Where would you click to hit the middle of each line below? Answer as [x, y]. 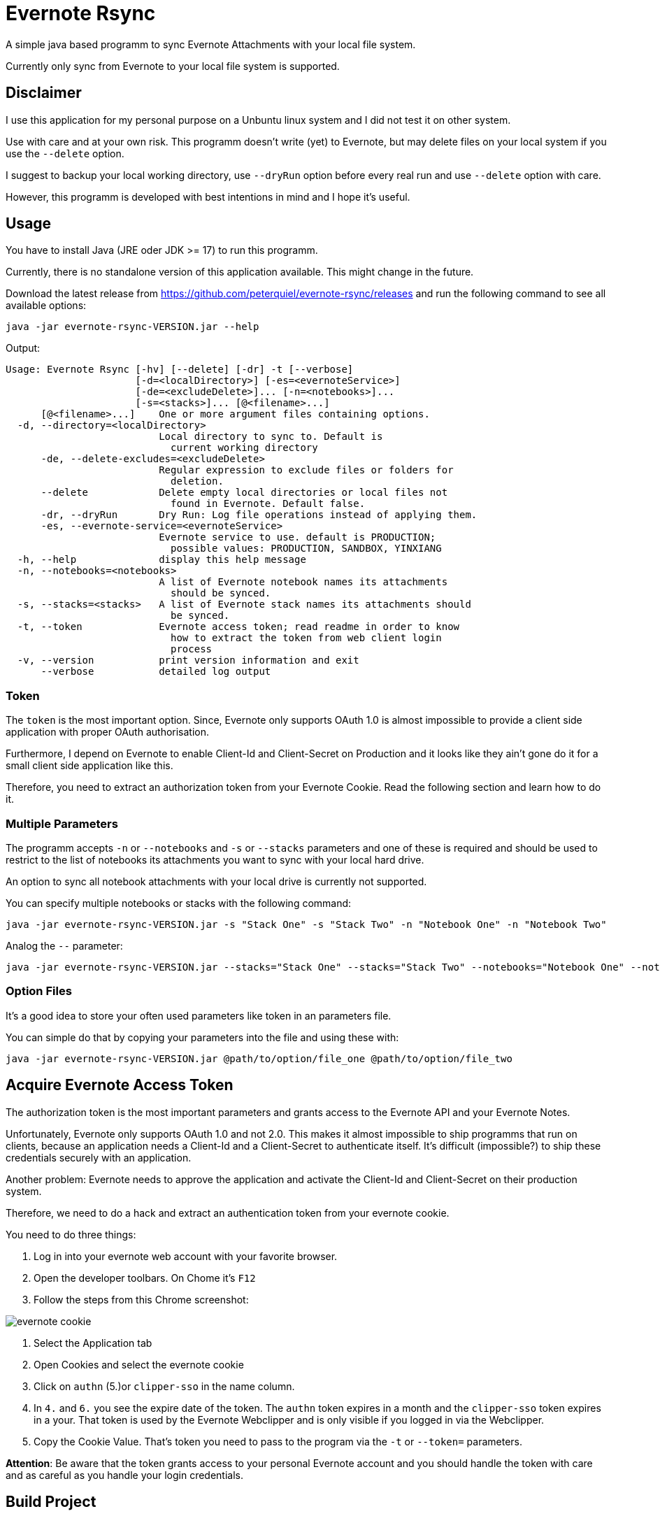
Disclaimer [44, 93]
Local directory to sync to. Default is [271, 437]
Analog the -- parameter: [64, 945]
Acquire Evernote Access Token [120, 1085]
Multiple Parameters [62, 823]
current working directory [244, 448]
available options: [46, 306]
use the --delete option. [65, 153]
